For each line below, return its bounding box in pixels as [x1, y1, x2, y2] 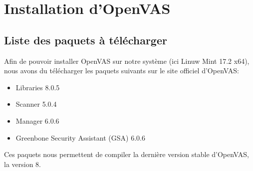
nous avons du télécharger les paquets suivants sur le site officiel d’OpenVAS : [4, 65, 239, 76]
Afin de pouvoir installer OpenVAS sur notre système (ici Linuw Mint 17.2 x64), [4, 55, 250, 66]
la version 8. [4, 159, 41, 169]
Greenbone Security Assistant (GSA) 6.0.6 [15, 132, 145, 143]
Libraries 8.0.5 [15, 82, 60, 92]
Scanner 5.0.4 [15, 99, 57, 109]
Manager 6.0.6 [15, 115, 59, 126]
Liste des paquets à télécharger [4, 32, 167, 47]
